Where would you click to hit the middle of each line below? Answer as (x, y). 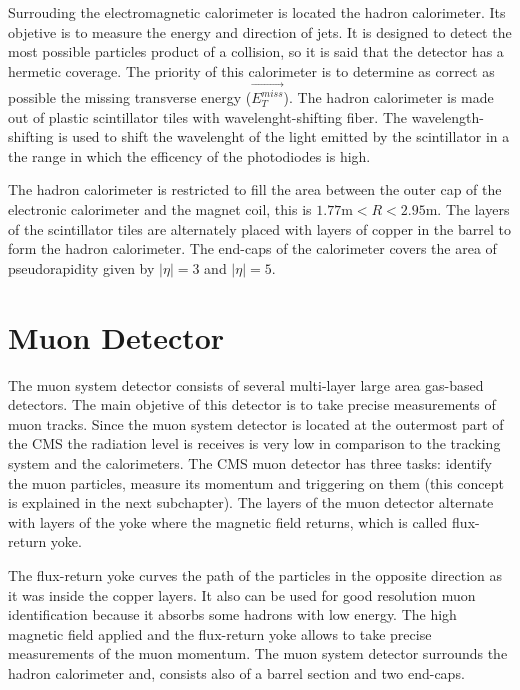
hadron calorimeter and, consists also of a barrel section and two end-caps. (236, 672)
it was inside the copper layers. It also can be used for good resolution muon (242, 594)
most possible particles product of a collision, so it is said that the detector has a (256, 51)
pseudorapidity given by (81, 267)
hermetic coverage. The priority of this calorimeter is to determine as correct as (251, 70)
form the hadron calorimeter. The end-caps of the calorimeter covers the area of (252, 248)
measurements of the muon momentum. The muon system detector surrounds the (258, 653)
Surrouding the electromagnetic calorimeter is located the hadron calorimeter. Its (257, 12)
